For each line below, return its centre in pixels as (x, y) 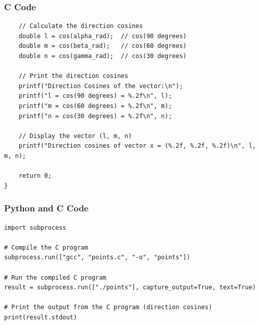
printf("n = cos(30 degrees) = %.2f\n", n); (95, 116)
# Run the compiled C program (55, 277)
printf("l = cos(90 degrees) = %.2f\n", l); (95, 96)
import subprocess (35, 227)
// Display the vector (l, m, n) (75, 136)
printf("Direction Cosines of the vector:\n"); (101, 86)
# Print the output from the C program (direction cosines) (108, 307)
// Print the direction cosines (73, 76)
